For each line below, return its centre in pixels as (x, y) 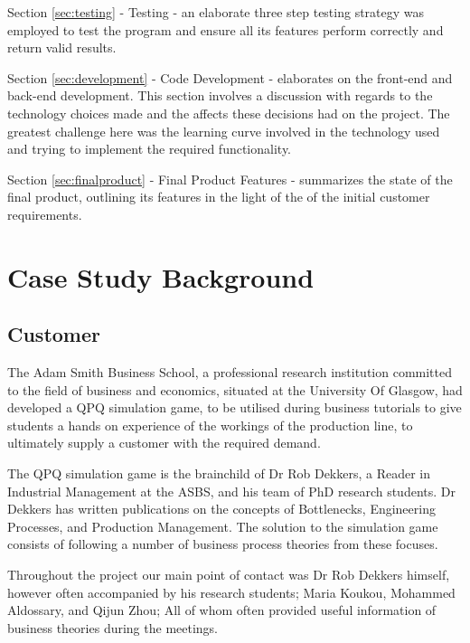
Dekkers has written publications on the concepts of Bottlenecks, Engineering (221, 509)
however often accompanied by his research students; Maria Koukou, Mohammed (231, 592)
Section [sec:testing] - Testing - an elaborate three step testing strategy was (216, 12)
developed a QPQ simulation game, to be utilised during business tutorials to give (235, 407)
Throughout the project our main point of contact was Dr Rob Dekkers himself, (229, 575)
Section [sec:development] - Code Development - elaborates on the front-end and (230, 77)
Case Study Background (161, 276)
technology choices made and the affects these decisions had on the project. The (229, 113)
